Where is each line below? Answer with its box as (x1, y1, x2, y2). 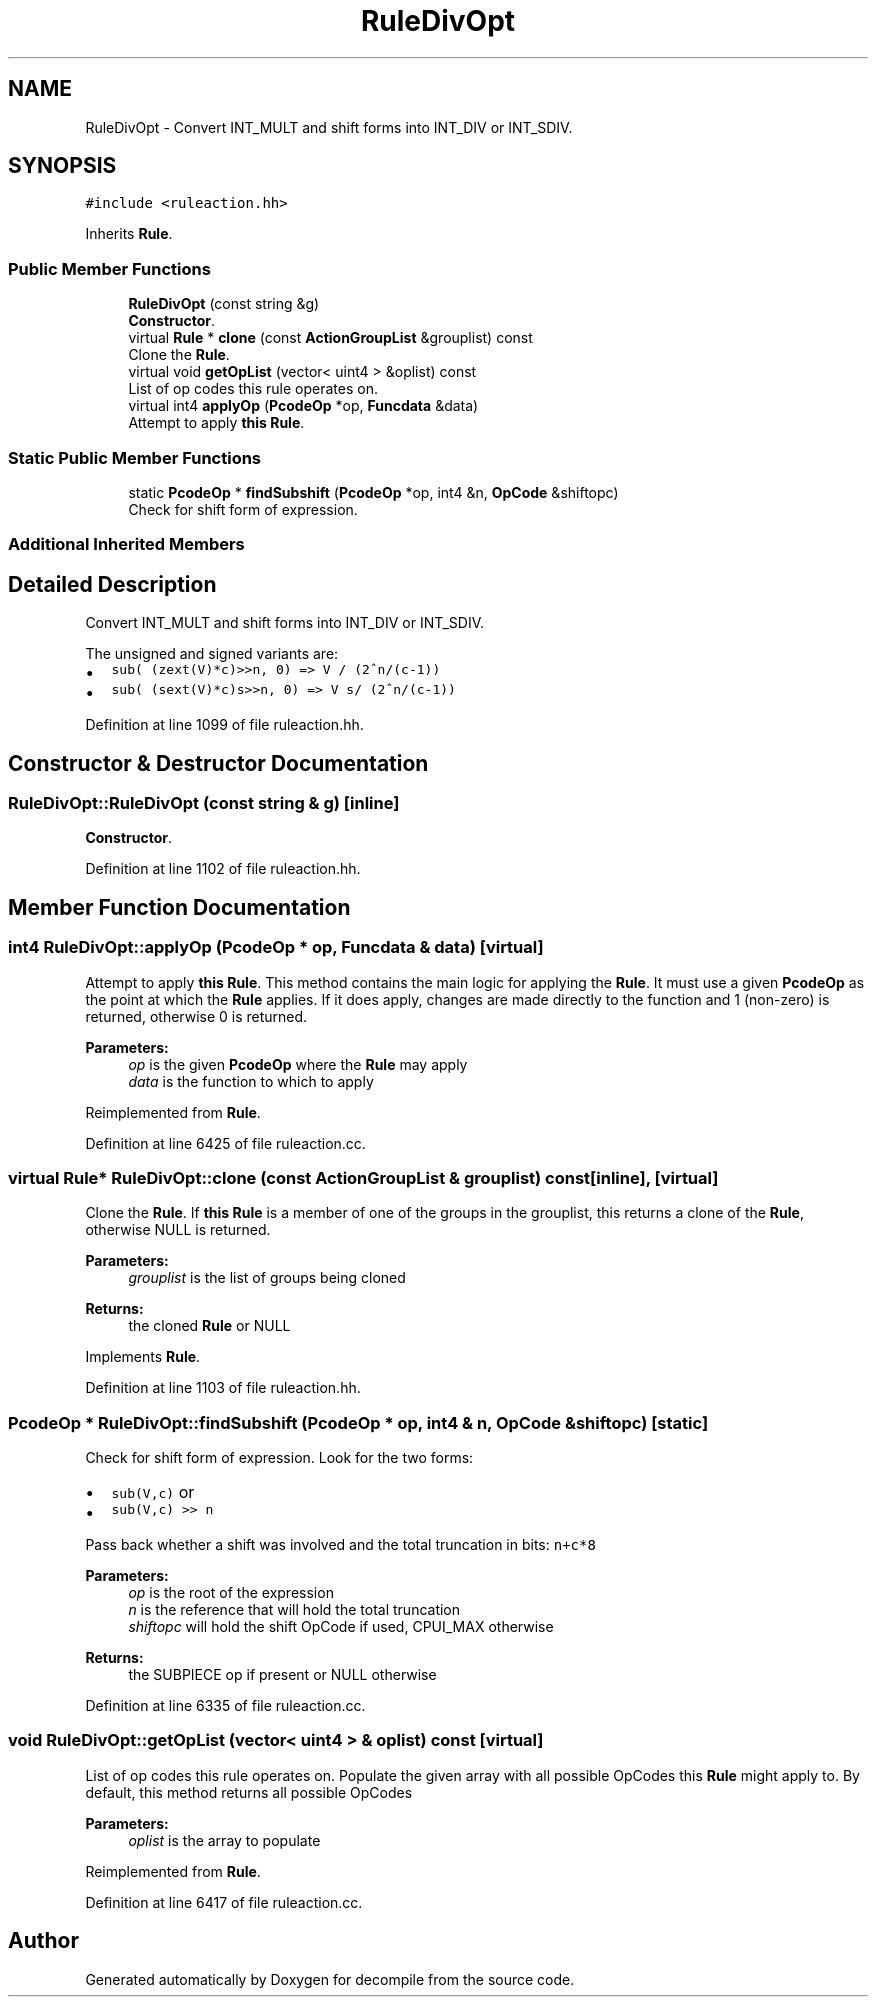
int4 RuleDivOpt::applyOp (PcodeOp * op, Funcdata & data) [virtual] (8, 937, 544, 958)
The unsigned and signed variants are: (85, 645, 339, 663)
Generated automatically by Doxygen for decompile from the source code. (85, 1970, 575, 1988)
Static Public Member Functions (8, 447, 262, 468)
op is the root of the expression (128, 1584, 334, 1602)
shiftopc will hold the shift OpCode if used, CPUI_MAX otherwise (128, 1618, 554, 1636)
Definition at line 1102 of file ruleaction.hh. (85, 860, 361, 878)
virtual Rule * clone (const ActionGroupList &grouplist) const (128, 329, 533, 347)
